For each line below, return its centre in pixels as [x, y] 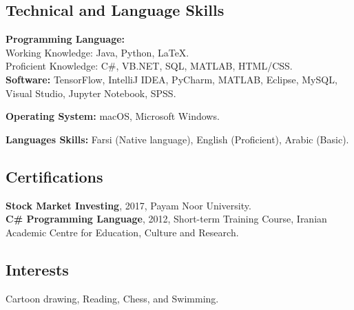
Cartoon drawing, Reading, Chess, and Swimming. [112, 298]
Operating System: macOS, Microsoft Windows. [113, 116]
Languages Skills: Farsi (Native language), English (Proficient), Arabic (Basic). [177, 139]
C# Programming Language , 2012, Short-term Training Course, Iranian [166, 219]
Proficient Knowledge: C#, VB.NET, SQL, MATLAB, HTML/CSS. [149, 66]
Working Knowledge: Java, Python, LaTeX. [97, 52]
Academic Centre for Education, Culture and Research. [122, 232]
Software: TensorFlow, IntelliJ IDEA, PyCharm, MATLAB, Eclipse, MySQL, [171, 79]
